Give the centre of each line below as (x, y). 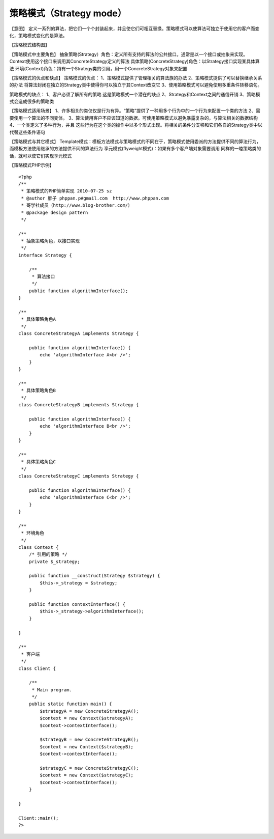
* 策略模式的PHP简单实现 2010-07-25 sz (66, 191)
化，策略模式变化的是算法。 (38, 35)
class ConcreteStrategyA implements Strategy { (79, 334)
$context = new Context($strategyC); (87, 775)
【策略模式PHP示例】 (32, 165)
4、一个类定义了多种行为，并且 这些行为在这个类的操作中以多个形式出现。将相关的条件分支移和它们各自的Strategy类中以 (136, 125)
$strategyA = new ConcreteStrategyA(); (89, 711)
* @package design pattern (55, 212)
